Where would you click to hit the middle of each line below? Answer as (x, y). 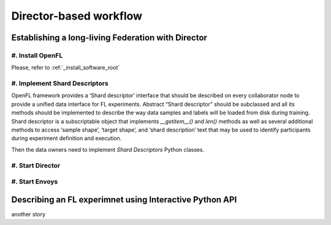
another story (29, 214)
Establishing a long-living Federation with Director (109, 38)
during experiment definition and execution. (67, 138)
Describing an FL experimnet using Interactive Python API (124, 200)
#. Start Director (36, 165)
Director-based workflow (77, 16)
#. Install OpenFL (37, 55)
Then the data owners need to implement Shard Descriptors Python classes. (108, 149)
